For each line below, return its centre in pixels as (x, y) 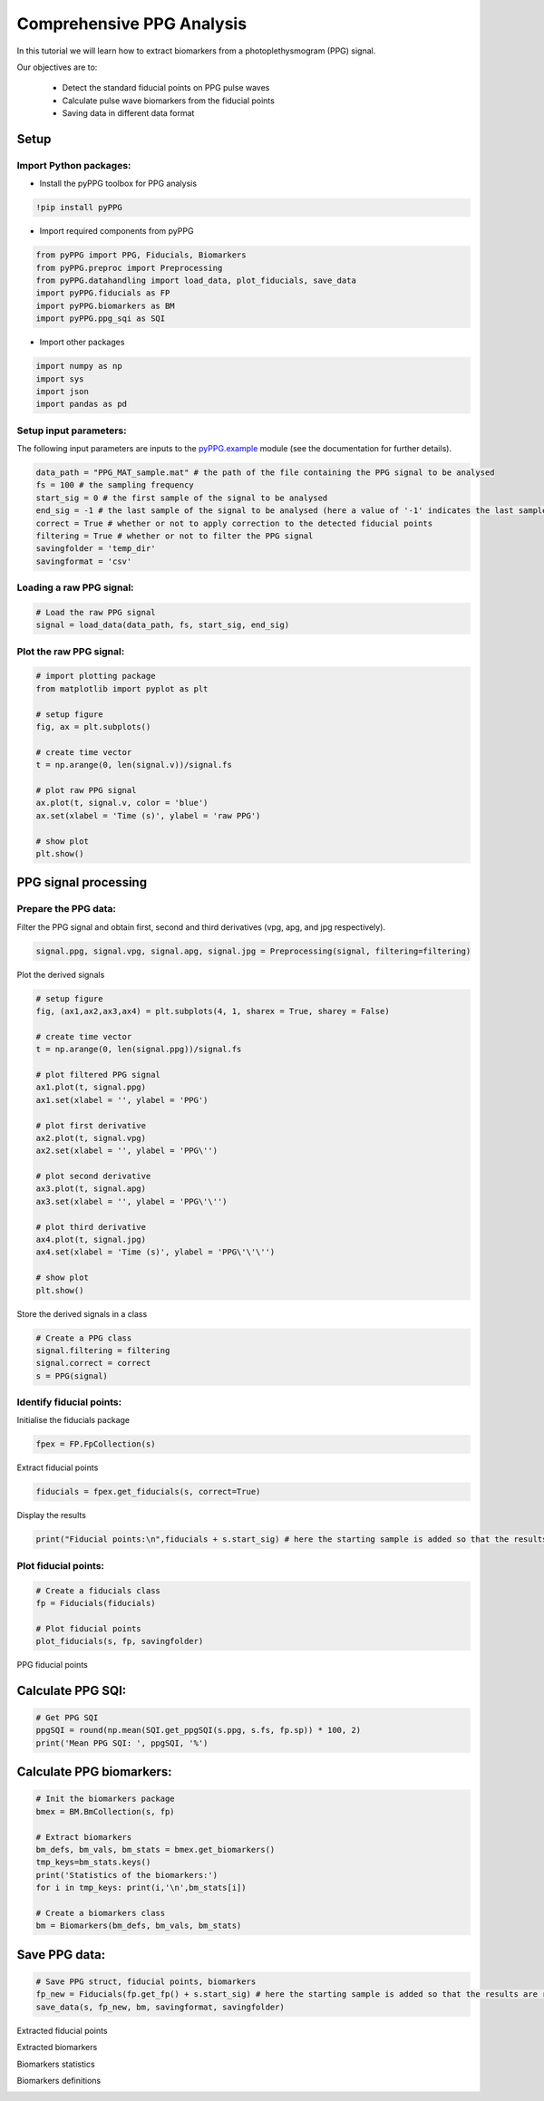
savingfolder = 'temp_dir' (96, 549)
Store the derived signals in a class (82, 1313)
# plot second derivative (93, 1176)
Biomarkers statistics (56, 2064)
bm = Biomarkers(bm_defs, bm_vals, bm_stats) (139, 1926)
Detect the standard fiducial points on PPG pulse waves (166, 88)
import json (63, 391)
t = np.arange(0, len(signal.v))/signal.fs (134, 765)
